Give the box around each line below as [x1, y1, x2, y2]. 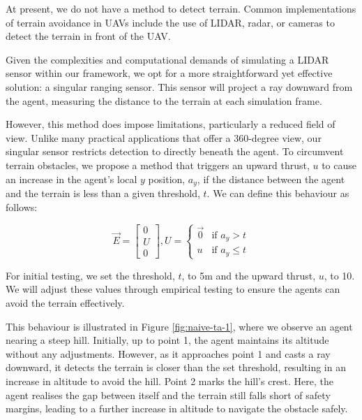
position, [148, 171, 186, 186]
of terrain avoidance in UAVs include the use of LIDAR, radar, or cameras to [6, 15, 335, 29]
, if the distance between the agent [197, 171, 345, 186]
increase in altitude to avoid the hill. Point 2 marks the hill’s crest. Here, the [6, 374, 334, 389]
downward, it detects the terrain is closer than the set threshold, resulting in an [6, 360, 346, 375]
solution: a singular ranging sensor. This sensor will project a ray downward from [6, 79, 353, 94]
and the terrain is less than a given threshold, [6, 185, 200, 200]
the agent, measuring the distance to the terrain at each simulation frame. [6, 93, 322, 108]
